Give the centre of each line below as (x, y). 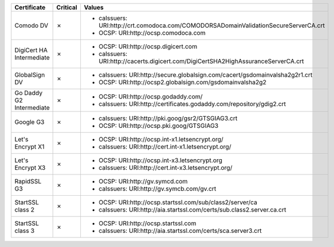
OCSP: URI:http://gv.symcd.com (143, 181)
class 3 (24, 231)
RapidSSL (28, 181)
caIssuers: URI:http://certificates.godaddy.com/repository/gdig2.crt (192, 104)
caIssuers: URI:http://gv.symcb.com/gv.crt (157, 189)
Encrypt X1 (30, 146)
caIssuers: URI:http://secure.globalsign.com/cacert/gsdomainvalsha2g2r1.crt (205, 75)
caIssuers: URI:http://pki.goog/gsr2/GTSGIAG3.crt (168, 118)
